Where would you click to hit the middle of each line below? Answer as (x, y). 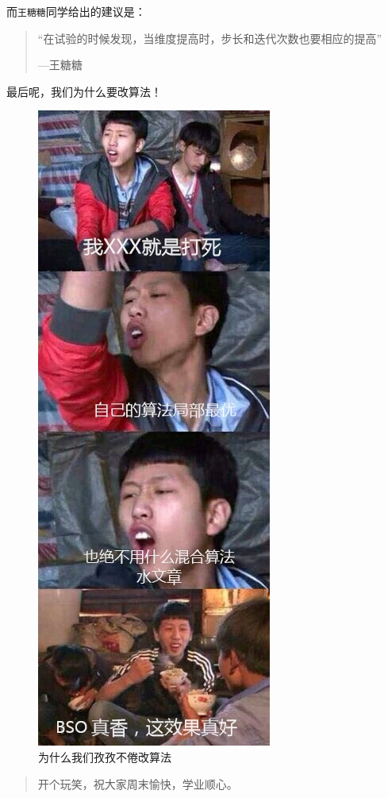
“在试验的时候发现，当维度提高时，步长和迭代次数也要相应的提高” (210, 38)
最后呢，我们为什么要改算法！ (84, 91)
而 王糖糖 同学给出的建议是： (76, 11)
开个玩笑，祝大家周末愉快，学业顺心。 (138, 783)
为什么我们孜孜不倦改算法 (105, 757)
